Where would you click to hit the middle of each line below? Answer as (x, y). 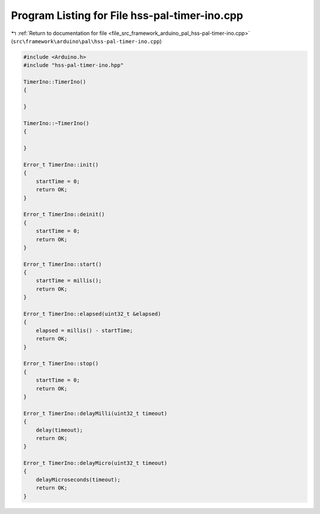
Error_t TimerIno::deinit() (64, 214)
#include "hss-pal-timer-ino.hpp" (73, 65)
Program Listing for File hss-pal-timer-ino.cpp (127, 15)
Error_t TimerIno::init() (61, 165)
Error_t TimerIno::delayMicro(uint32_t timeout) (95, 463)
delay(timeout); (59, 430)
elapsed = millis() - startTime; (84, 330)
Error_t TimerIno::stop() (61, 364)
